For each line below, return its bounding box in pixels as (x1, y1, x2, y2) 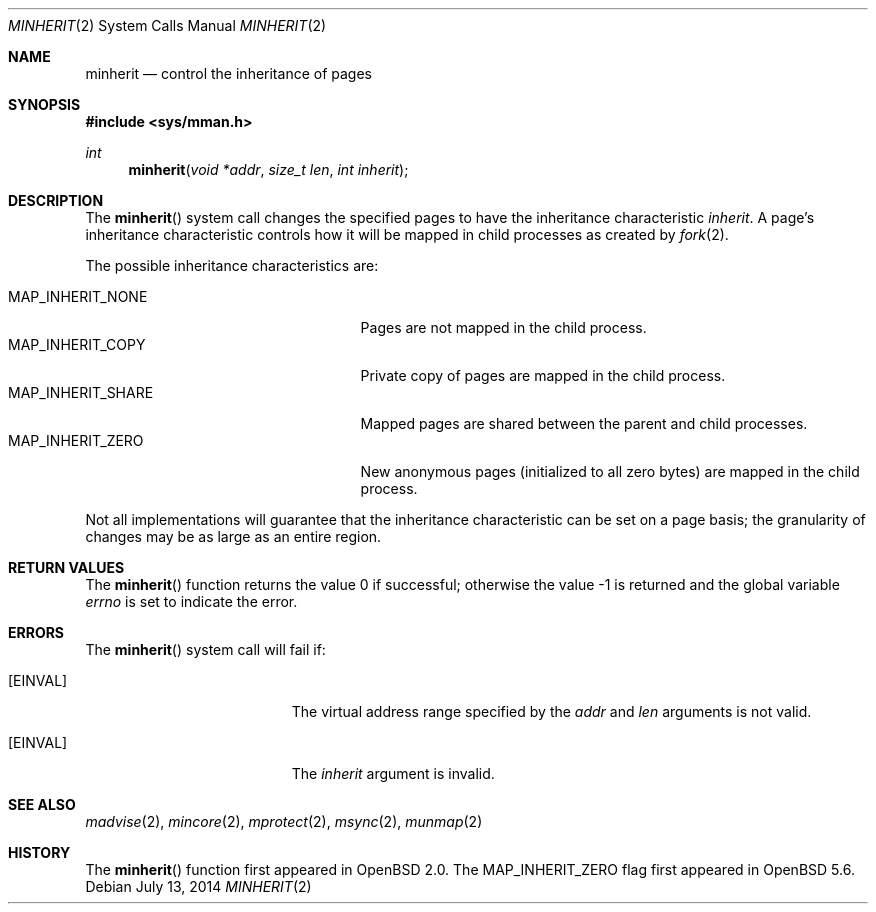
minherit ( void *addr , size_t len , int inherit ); (128, 161, 409, 178)
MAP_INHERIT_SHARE (8, 384, 154, 401)
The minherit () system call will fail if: (85, 641, 326, 658)
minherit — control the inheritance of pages (85, 65, 372, 82)
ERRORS (8, 624, 65, 641)
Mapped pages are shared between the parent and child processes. (360, 415, 808, 432)
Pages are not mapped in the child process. (360, 319, 647, 336)
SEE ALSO (8, 796, 76, 813)
